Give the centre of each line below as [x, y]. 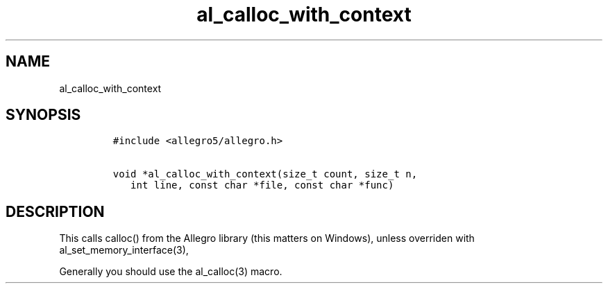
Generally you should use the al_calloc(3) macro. [171, 272]
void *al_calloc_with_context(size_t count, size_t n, [265, 174]
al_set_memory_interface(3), [124, 250]
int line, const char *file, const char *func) [262, 185]
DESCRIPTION [55, 211]
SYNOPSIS [43, 115]
